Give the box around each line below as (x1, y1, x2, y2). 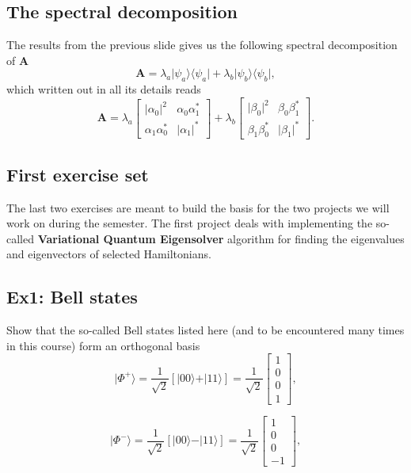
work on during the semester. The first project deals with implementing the (6, 215, 373, 231)
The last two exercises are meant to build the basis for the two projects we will (6, 199, 390, 216)
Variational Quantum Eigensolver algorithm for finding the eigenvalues (37, 230, 405, 246)
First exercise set (6, 162, 149, 186)
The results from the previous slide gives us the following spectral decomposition (6, 36, 398, 53)
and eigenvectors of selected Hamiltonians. (6, 246, 211, 262)
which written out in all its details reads (6, 81, 201, 97)
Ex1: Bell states (6, 284, 138, 309)
